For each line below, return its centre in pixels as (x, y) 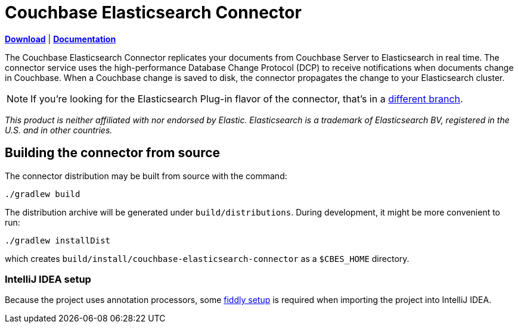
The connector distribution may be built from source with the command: (146, 176)
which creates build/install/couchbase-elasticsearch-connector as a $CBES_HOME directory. (207, 258)
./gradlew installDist (58, 240)
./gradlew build (43, 194)
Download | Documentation (61, 39)
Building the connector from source (113, 153)
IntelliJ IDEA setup (48, 279)
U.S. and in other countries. (59, 130)
